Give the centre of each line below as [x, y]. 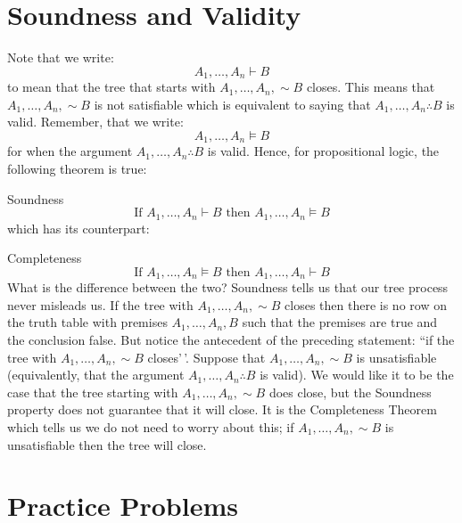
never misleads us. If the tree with [100, 304]
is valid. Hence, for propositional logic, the [323, 151]
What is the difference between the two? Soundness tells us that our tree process [228, 287]
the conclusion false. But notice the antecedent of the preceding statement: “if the [231, 340]
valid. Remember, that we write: [95, 122]
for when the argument [70, 151]
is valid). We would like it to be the [357, 375]
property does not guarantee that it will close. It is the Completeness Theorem [222, 409]
